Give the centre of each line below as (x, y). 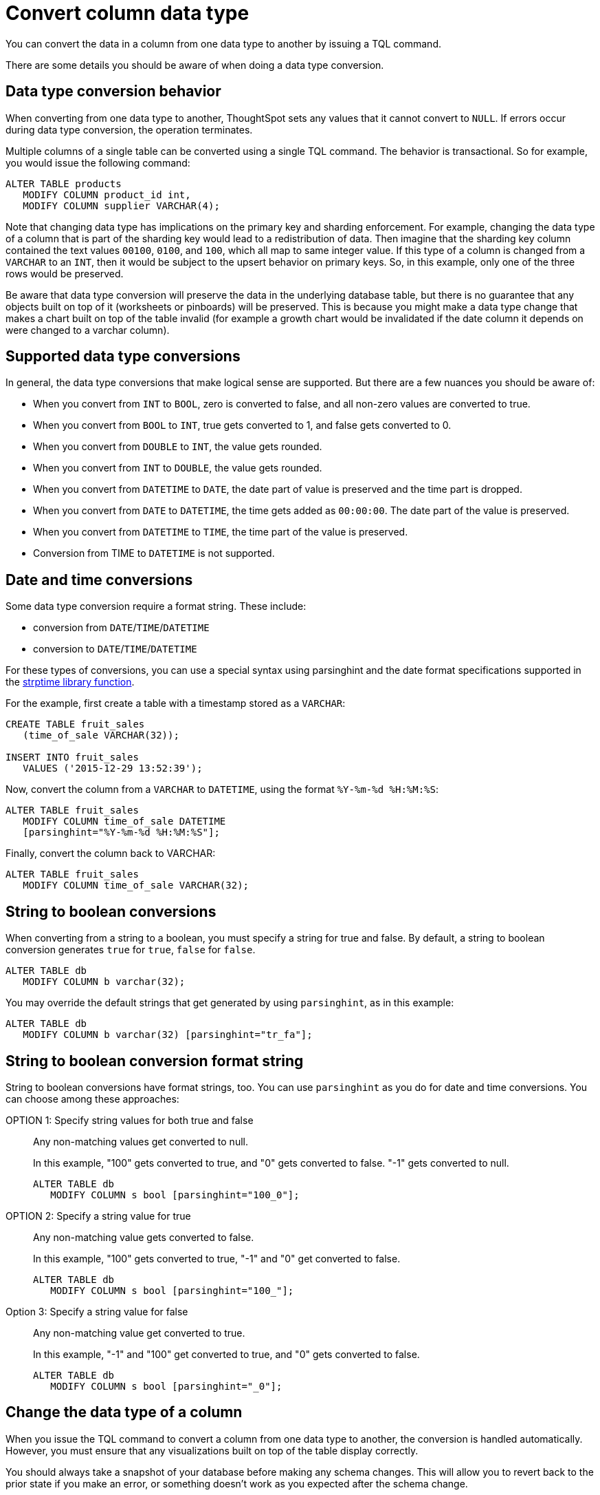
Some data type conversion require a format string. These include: (156, 606)
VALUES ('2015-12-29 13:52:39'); (113, 768)
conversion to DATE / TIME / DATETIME (115, 649)
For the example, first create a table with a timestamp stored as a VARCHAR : (176, 703)
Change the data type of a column (124, 1412)
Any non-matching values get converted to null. (141, 1141)
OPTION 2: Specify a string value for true (98, 1216)
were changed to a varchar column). (88, 330)
